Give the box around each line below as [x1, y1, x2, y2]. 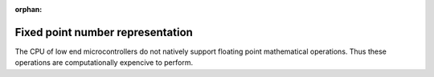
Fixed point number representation [14, 25, 193, 39]
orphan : [14, 5, 43, 14]
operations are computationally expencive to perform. [14, 58, 193, 67]
